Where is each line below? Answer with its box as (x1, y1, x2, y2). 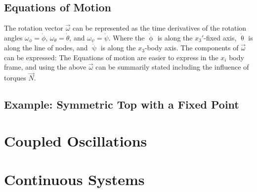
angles (4, 32, 23, 42)
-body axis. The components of (144, 42, 239, 53)
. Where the (108, 32, 145, 42)
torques (4, 73, 26, 83)
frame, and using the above (4, 62, 86, 72)
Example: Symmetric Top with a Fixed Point (4, 97, 239, 112)
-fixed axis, (204, 32, 237, 42)
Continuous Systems (4, 169, 145, 190)
